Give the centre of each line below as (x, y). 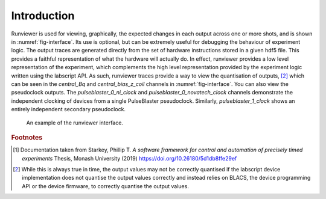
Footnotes (27, 137)
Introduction (43, 16)
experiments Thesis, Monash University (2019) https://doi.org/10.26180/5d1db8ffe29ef (129, 158)
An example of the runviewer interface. (75, 123)
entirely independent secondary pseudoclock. (69, 109)
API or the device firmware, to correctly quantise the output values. (106, 186)
